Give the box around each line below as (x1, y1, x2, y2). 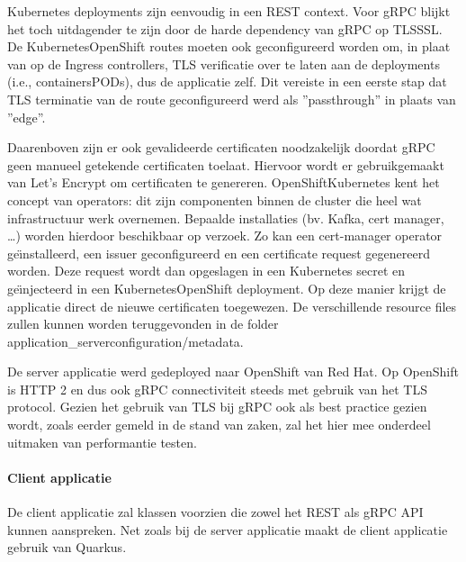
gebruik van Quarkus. (7, 538, 127, 557)
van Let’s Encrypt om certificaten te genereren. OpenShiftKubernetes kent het (7, 173, 440, 192)
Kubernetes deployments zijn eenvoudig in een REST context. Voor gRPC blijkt (7, 2, 451, 20)
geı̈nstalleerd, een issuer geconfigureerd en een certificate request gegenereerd (7, 243, 430, 262)
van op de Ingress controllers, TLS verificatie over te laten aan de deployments (7, 54, 440, 73)
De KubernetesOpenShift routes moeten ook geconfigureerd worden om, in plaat (7, 37, 451, 56)
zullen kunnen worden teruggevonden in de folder (7, 314, 279, 333)
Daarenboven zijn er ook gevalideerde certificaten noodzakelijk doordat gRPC (7, 138, 435, 157)
